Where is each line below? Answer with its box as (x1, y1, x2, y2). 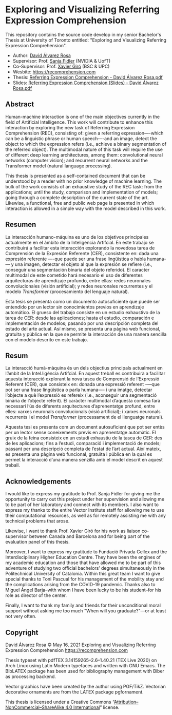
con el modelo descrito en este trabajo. (5, 336, 88, 342)
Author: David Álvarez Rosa (12, 52, 71, 59)
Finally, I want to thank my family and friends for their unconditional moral (5, 602, 161, 609)
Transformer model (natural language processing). (5, 163, 112, 169)
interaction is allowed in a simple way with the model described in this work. (5, 205, 166, 211)
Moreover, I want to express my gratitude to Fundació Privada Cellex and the (5, 549, 167, 555)
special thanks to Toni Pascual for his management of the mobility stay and (5, 576, 164, 582)
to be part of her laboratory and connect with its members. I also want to (5, 501, 159, 508)
